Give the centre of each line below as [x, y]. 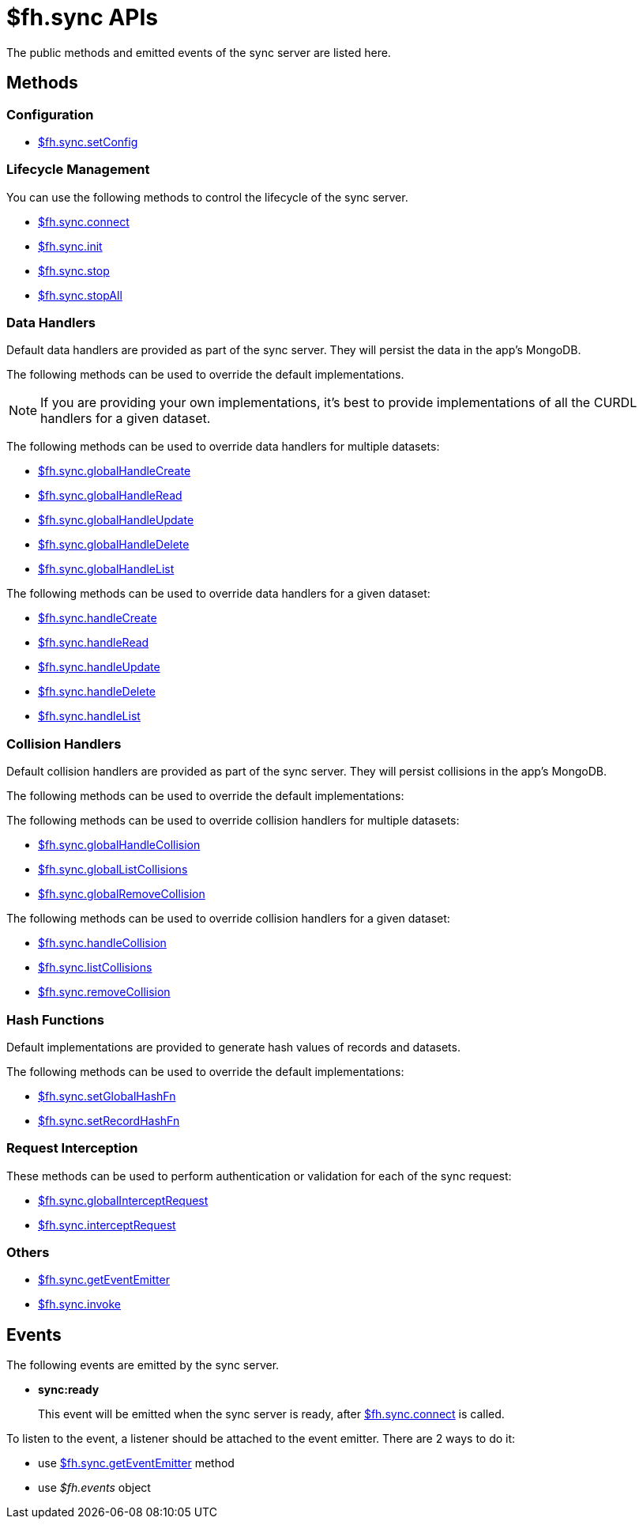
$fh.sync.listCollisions [95, 968]
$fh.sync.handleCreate [98, 618]
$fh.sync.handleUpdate [99, 667]
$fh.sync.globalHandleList [106, 569]
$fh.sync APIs [82, 17]
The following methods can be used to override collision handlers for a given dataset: [228, 919]
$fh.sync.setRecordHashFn [109, 1120]
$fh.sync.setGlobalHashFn [107, 1096]
